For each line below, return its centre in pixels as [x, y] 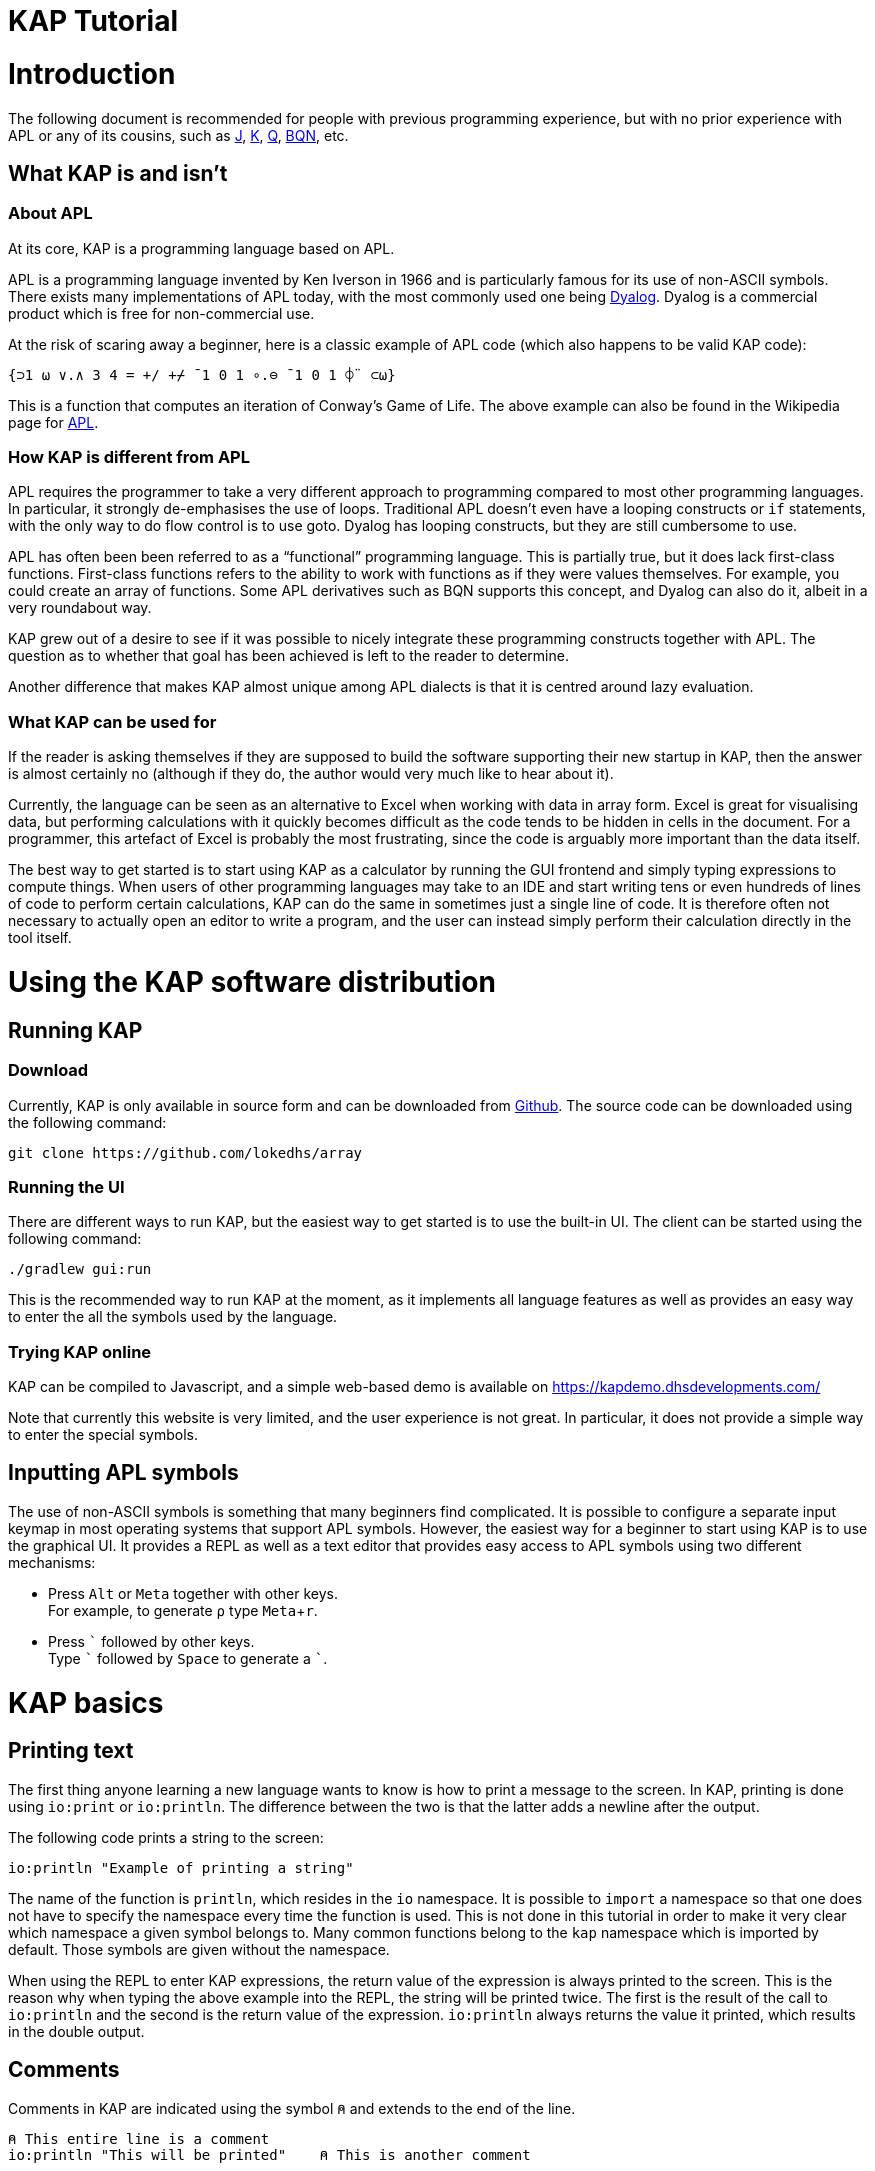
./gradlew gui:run [80, 1269]
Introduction [92, 73]
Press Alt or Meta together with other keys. [193, 1593]
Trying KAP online [80, 1351]
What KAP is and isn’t [118, 173]
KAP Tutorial [93, 21]
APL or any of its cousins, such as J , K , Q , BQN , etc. [178, 135]
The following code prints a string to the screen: [166, 1837]
